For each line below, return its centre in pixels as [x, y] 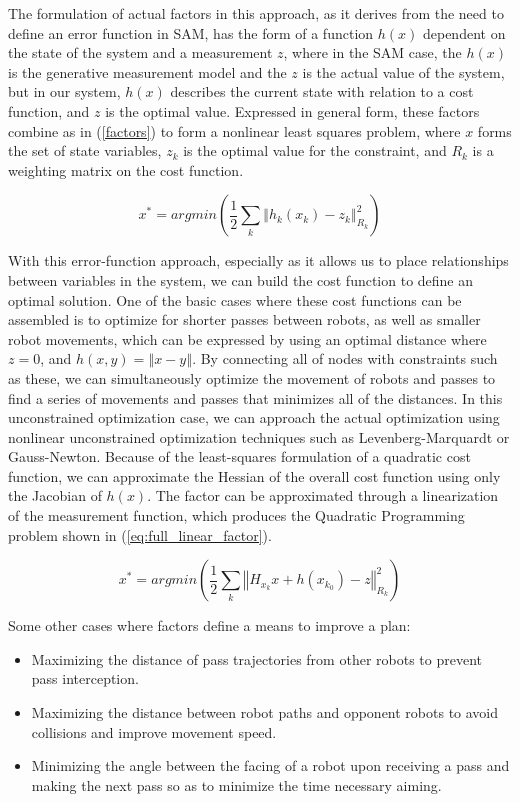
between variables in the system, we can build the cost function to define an [241, 279]
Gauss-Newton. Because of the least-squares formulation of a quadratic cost [239, 456]
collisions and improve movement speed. [154, 731]
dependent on [464, 32]
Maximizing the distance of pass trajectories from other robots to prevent [256, 658]
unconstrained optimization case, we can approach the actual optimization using [254, 417]
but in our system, [64, 91]
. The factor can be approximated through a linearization [323, 495]
